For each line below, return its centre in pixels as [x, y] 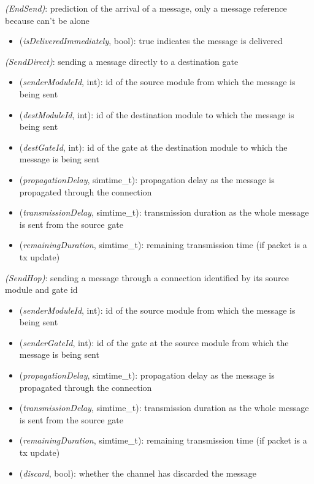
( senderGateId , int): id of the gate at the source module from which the [154, 342]
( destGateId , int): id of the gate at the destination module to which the [153, 147]
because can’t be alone [47, 20]
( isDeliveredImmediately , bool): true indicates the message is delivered [151, 41]
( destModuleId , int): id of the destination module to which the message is [157, 114]
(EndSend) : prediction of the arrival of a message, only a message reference [146, 8]
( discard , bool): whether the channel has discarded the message [138, 473]
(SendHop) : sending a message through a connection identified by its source [147, 277]
